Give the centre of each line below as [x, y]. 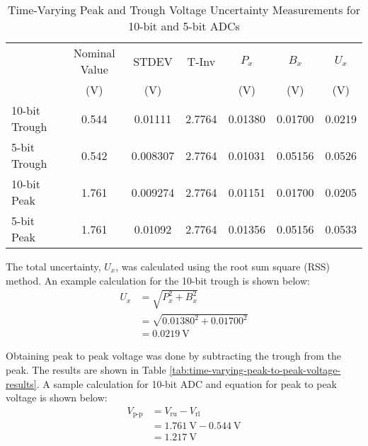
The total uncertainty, [53, 266]
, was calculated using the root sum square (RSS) [223, 266]
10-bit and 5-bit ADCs [184, 26]
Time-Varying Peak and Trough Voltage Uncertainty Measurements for [184, 10]
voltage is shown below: [57, 398]
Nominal [94, 53]
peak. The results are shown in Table [86, 369]
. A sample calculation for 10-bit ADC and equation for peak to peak [187, 383]
